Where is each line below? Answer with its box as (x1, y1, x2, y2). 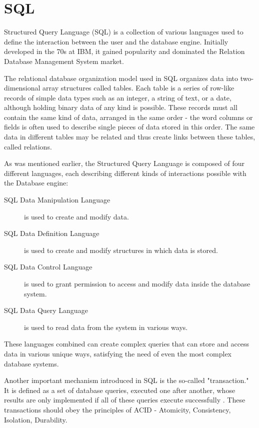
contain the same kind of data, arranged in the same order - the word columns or (4, 111, 253, 122)
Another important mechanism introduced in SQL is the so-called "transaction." (4, 375, 249, 385)
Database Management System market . (4, 55, 124, 66)
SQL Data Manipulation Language (4, 194, 110, 205)
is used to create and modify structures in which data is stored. (24, 244, 218, 255)
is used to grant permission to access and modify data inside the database (24, 278, 250, 288)
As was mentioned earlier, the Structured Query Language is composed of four (4, 158, 245, 168)
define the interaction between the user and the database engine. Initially (4, 36, 228, 46)
